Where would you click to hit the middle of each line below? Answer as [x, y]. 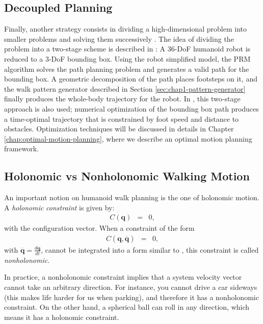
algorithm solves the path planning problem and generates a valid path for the [127, 69]
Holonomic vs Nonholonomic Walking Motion [127, 176]
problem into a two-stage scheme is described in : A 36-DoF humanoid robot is [127, 49]
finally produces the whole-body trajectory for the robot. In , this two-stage [122, 99]
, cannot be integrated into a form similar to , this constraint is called [150, 249]
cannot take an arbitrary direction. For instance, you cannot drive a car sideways [131, 287]
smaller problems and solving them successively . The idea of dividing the [119, 38]
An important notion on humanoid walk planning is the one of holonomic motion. [132, 197]
